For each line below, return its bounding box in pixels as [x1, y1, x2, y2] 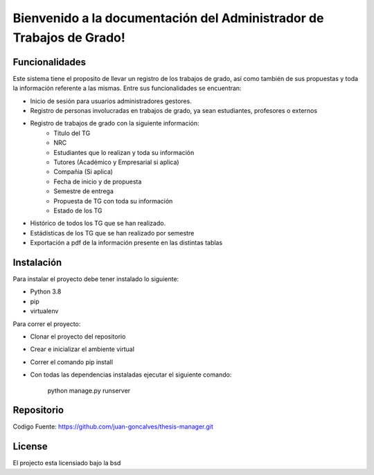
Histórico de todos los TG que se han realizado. [30, 219, 166, 228]
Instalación [12, 256, 62, 268]
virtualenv [30, 307, 59, 315]
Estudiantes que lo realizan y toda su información [53, 148, 195, 156]
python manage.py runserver [47, 386, 131, 395]
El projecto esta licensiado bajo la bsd [12, 459, 121, 467]
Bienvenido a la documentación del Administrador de [12, 10, 324, 26]
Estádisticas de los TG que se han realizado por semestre [30, 228, 195, 237]
